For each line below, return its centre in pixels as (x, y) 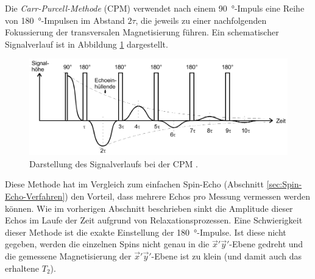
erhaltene (22, 268)
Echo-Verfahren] (35, 196)
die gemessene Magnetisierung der (68, 256)
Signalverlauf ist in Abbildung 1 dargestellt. (87, 44)
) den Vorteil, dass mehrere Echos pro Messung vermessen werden (187, 196)
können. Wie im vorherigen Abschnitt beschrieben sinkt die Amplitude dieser (149, 208)
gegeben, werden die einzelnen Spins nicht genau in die (107, 244)
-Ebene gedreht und (266, 244)
